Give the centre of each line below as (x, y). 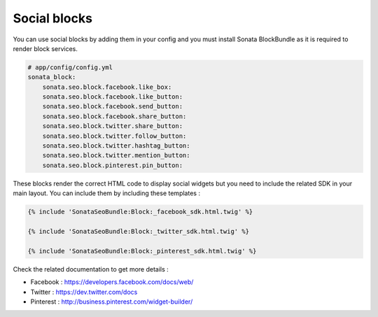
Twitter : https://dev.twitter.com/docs (84, 292)
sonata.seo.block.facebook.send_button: (113, 106)
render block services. (45, 48)
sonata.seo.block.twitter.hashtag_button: (116, 146)
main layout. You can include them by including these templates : (107, 193)
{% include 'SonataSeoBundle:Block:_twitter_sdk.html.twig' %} (139, 231)
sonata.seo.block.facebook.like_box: (107, 87)
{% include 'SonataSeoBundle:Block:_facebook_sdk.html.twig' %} (140, 212)
